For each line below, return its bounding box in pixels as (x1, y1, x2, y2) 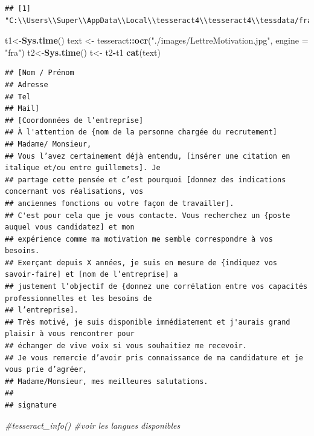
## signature (5, 401, 57, 409)
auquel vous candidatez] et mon (5, 223, 135, 232)
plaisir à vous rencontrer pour (5, 329, 135, 339)
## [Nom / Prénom (5, 68, 74, 78)
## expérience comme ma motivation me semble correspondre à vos (5, 234, 273, 243)
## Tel (5, 92, 31, 101)
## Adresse (5, 80, 48, 89)
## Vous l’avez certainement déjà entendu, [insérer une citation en (5, 151, 290, 160)
